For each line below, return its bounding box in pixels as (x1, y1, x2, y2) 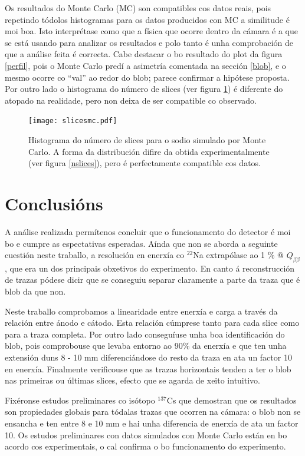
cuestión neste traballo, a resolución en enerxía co (5, 249, 185, 261)
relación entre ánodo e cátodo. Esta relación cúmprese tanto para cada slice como (5, 316, 300, 329)
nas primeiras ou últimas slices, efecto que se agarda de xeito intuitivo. (5, 374, 260, 386)
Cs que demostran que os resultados (166, 394, 297, 406)
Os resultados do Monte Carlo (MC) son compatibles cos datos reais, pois (5, 2, 271, 14)
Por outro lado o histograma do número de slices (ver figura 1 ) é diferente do (5, 82, 283, 95)
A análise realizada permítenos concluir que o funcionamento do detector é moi (5, 225, 291, 237)
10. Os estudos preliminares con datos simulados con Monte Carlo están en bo (5, 428, 287, 441)
